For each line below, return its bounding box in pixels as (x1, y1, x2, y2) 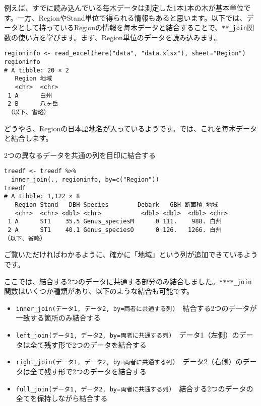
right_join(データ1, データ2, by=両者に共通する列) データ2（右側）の (16, 356, 243, 367)
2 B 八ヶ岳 (8, 100, 58, 108)
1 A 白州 (8, 92, 52, 99)
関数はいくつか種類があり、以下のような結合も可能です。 (4, 286, 194, 296)
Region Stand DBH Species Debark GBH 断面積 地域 (15, 201, 218, 209)
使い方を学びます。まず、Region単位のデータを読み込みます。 (18, 32, 221, 42)
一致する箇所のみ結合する (16, 312, 101, 323)
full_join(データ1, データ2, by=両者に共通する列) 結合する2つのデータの (16, 383, 253, 393)
